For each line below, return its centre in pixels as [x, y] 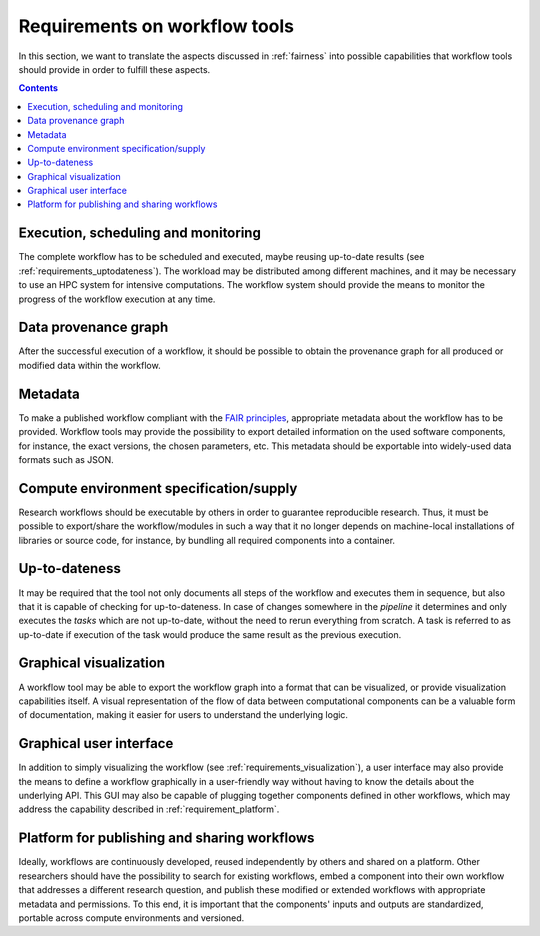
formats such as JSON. [66, 459]
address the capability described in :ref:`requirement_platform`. [149, 809]
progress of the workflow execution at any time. [117, 299]
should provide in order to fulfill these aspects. [114, 69]
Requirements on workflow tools [156, 26]
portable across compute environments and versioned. [131, 917]
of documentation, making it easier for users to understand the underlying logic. [183, 715]
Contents [38, 88]
